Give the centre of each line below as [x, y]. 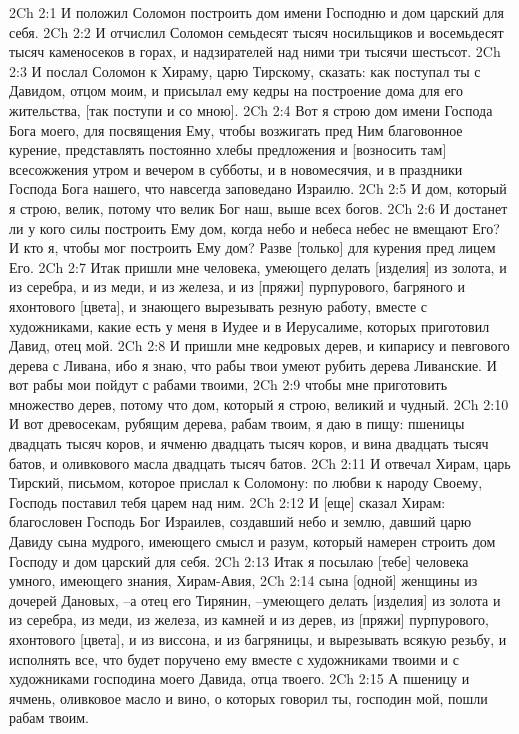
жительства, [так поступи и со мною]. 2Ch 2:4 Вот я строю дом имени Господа [251, 109]
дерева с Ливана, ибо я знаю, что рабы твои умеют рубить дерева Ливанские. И [253, 364]
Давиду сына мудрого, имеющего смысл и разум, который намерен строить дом [252, 541]
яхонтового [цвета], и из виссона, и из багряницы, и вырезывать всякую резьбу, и [258, 639]
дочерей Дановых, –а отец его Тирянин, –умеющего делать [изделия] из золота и [255, 599]
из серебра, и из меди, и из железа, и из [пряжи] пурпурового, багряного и [237, 286]
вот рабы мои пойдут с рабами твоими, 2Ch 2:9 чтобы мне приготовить [228, 384]
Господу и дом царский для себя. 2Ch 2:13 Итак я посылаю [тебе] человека [239, 560]
